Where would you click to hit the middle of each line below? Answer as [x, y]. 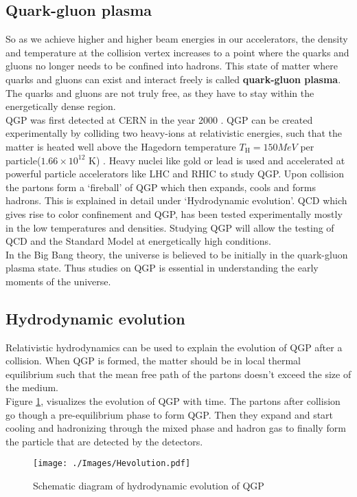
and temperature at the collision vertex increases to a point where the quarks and [177, 52]
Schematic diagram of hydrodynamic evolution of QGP [149, 486]
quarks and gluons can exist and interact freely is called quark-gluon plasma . [173, 79]
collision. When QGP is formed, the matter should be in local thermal [153, 361]
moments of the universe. [58, 281]
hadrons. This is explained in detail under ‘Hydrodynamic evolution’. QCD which [176, 200]
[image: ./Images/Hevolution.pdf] [112, 464]
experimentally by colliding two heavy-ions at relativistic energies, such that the [174, 133]
